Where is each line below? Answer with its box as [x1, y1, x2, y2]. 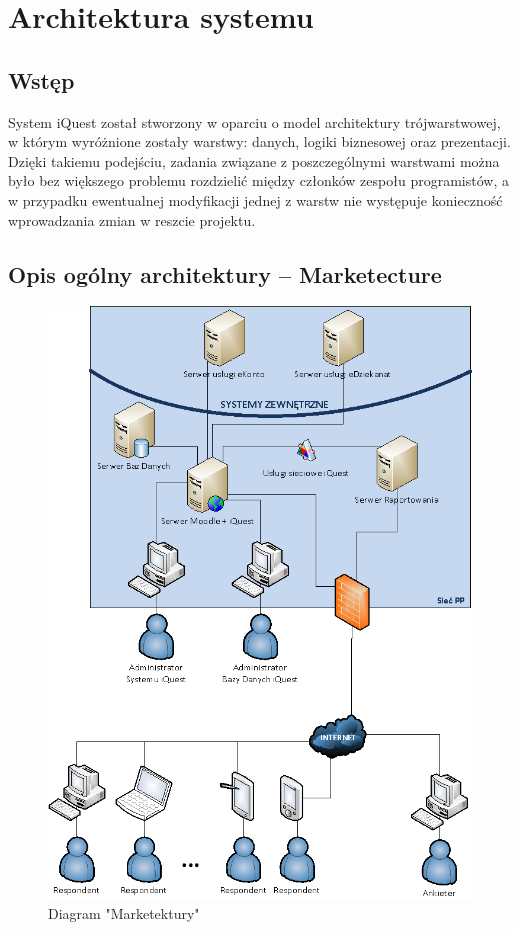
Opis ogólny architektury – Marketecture [8, 258, 442, 289]
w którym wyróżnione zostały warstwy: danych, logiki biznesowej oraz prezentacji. [8, 131, 511, 152]
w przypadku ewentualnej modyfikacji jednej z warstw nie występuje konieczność [8, 189, 503, 210]
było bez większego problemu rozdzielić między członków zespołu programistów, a [8, 170, 509, 191]
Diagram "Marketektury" [48, 902, 200, 923]
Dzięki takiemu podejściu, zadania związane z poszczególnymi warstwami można [8, 150, 500, 171]
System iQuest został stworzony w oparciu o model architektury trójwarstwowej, [8, 111, 501, 132]
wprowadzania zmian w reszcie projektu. [8, 209, 256, 230]
